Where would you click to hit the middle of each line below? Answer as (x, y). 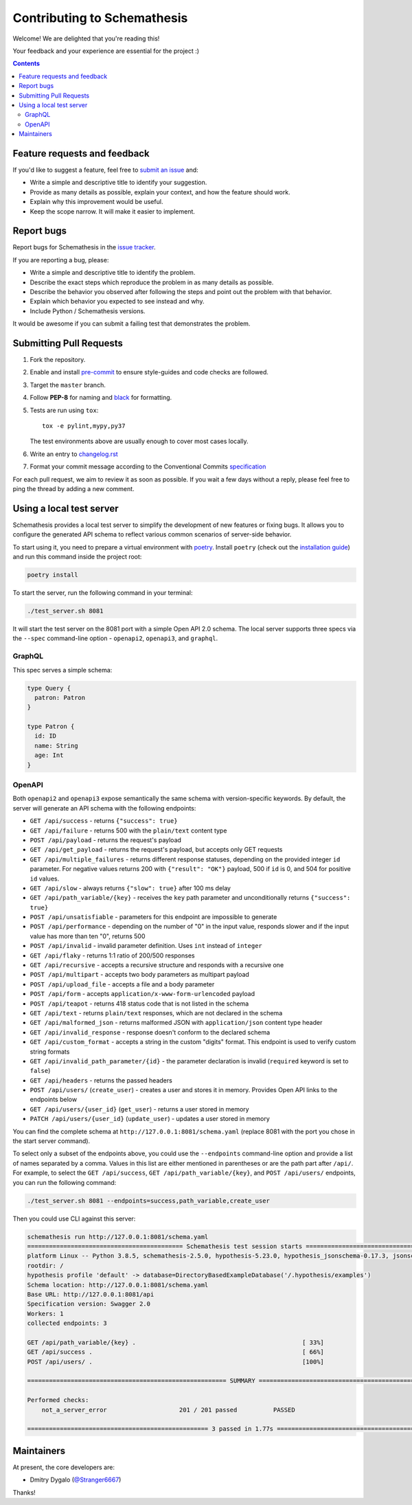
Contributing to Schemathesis (100, 18)
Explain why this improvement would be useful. (96, 202)
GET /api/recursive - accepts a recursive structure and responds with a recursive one (157, 965)
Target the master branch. (68, 385)
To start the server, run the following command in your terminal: (103, 593)
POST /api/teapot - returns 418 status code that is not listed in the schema (139, 1004)
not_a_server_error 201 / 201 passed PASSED (168, 1410)
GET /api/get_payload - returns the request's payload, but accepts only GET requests (156, 850)
